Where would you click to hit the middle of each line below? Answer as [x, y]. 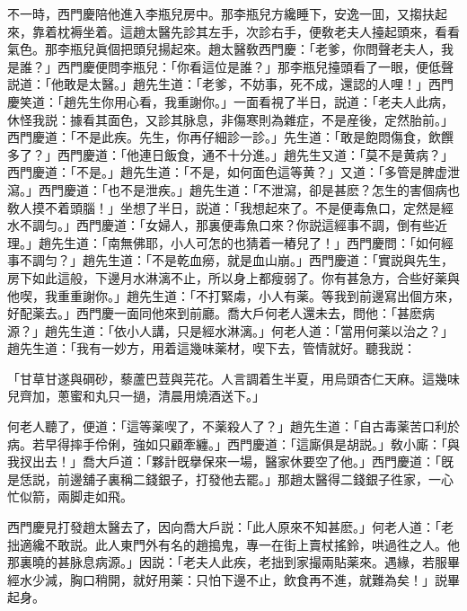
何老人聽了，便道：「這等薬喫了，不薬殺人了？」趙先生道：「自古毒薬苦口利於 [233, 426]
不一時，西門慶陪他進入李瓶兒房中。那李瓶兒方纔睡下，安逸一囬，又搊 [215, 13]
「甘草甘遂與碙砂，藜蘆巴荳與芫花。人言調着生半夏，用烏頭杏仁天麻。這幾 [227, 378]
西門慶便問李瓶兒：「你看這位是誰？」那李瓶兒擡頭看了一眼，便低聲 [255, 66]
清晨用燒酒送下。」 [211, 396]
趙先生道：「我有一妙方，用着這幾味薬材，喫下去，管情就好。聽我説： [211, 348]
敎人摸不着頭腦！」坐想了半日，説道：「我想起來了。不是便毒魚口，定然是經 [230, 207]
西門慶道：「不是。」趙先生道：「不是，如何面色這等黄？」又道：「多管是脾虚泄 [233, 172]
